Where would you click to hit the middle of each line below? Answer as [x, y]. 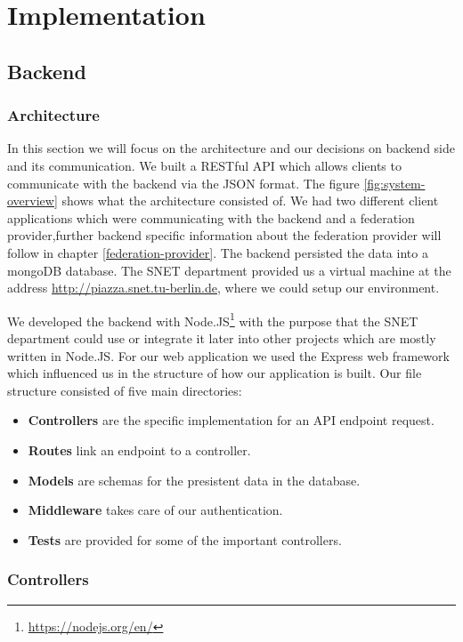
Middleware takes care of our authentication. [155, 510]
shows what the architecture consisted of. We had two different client [250, 201]
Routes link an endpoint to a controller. [139, 449]
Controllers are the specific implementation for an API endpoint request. [231, 420]
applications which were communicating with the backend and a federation [211, 217]
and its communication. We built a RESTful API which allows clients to [204, 165]
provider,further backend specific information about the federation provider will [224, 235]
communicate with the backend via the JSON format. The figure [183, 183]
